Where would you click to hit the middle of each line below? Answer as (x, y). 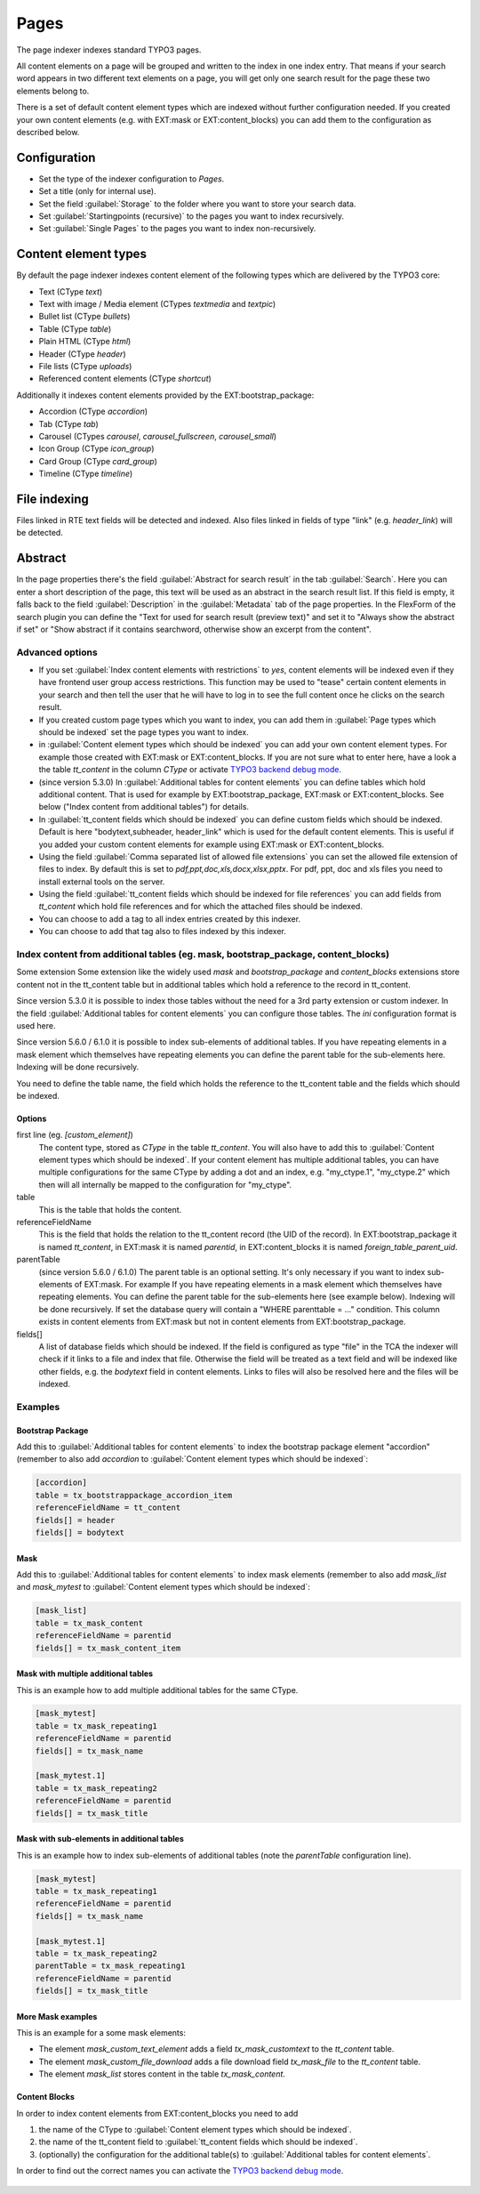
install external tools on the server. (102, 882)
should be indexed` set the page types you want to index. (144, 732)
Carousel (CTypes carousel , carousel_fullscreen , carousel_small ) (158, 436)
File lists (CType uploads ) (85, 366)
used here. (36, 1025)
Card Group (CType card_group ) (98, 461)
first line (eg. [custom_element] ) (75, 1135)
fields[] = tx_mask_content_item (108, 1648)
